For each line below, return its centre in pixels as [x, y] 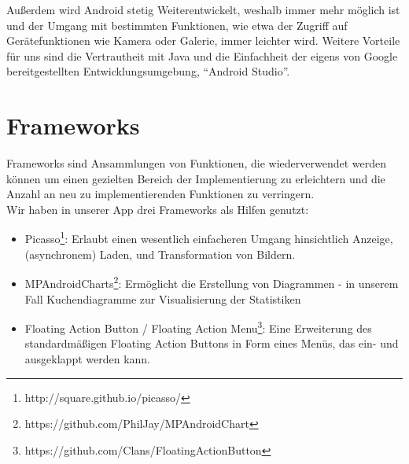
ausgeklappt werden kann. [87, 359]
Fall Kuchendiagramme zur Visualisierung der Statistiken [163, 298]
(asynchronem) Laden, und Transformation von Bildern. [160, 254]
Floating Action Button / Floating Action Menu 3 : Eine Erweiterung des [198, 327]
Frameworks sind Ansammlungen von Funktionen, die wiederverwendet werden [197, 163]
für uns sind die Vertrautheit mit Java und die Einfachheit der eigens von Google [202, 55]
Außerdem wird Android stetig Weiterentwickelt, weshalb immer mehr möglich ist [203, 9]
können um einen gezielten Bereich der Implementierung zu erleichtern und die [196, 178]
